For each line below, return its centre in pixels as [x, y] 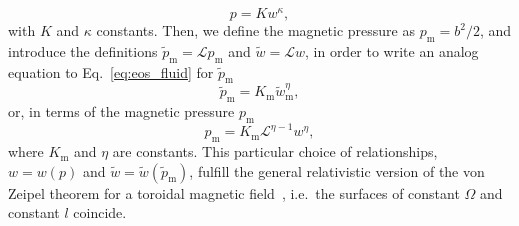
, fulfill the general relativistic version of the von [337, 170]
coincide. [100, 212]
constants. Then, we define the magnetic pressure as [255, 30]
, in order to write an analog [391, 50]
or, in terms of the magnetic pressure [121, 110]
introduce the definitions [83, 50]
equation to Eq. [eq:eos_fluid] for [111, 71]
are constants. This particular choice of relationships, [275, 151]
